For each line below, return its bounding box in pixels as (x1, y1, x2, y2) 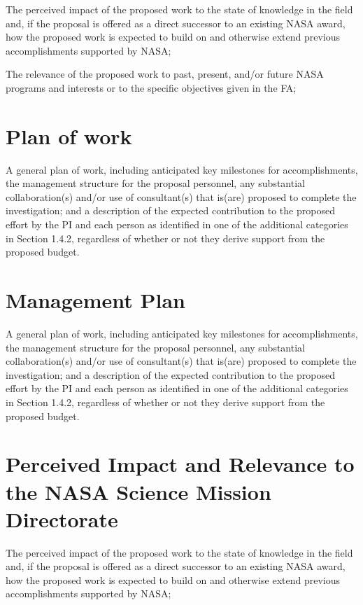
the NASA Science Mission (6, 477, 271, 506)
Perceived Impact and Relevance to (6, 450, 355, 478)
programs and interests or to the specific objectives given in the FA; (6, 80, 297, 95)
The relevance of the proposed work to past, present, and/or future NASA (6, 67, 324, 81)
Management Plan (6, 286, 185, 314)
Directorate (6, 504, 118, 533)
